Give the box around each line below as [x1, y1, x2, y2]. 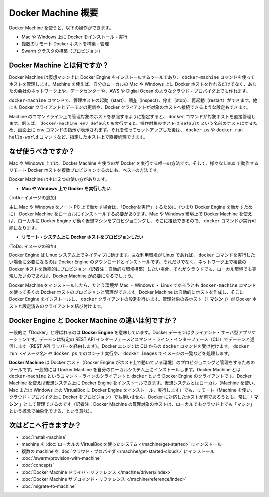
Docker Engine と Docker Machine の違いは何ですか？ [9, 316, 178, 325]
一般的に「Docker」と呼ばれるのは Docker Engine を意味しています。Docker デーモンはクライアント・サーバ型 [9, 329, 239, 335]
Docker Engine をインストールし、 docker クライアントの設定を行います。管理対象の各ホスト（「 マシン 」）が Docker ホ [9, 296, 257, 302]
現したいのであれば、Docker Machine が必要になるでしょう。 [9, 273, 135, 279]
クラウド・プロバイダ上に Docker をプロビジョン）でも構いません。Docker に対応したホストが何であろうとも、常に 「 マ [9, 394, 259, 400]
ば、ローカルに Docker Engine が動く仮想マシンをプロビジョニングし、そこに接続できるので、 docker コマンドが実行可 [9, 218, 256, 224]
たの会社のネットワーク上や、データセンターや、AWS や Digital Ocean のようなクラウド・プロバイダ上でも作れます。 [9, 88, 251, 94]
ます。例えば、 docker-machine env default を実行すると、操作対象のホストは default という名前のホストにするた [9, 120, 258, 126]
